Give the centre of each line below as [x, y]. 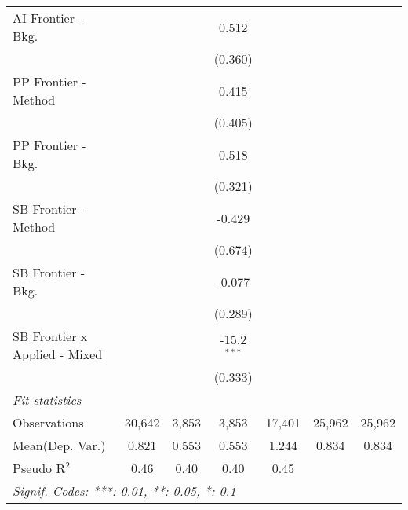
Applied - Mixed [58, 354]
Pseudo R [39, 468]
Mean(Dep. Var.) [59, 445]
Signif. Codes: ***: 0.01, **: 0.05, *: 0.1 [124, 491]
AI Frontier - [48, 18]
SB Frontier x [50, 336]
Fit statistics [47, 400]
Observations [48, 422]
